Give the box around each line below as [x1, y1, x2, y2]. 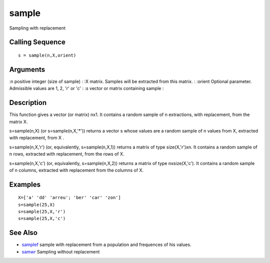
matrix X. [9, 118, 28, 124]
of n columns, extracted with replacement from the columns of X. [9, 167, 144, 173]
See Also [9, 228, 37, 237]
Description [9, 98, 47, 107]
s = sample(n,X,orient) [18, 52, 76, 58]
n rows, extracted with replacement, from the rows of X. [9, 151, 124, 157]
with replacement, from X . [9, 135, 64, 141]
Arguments [9, 65, 45, 73]
